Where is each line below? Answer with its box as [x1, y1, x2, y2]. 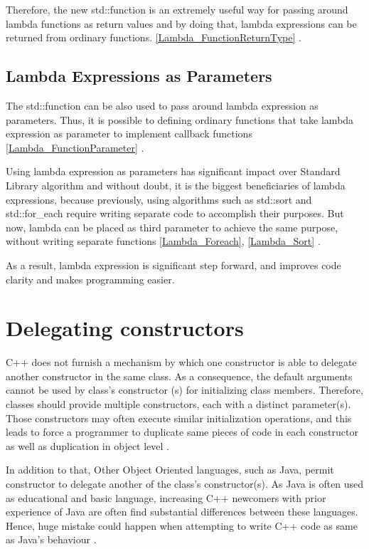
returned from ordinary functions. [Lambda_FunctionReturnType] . [6, 30, 301, 45]
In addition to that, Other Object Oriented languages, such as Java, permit [6, 462, 334, 477]
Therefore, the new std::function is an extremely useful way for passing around [6, 2, 348, 16]
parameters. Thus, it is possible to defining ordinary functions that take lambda [6, 112, 354, 127]
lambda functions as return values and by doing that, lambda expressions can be [6, 16, 357, 31]
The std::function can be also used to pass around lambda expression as [6, 98, 319, 113]
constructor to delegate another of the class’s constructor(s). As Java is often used [6, 476, 364, 491]
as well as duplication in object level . [6, 438, 169, 453]
